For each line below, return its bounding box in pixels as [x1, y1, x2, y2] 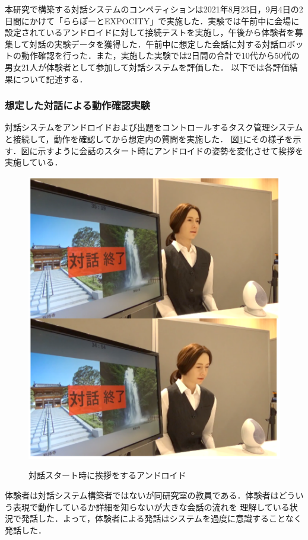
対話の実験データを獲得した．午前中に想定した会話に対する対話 [29, 37, 279, 50]
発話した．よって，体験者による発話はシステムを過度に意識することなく [21, 512, 302, 525]
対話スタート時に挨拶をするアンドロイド [28, 469, 186, 481]
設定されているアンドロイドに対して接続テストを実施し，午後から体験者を [5, 26, 295, 39]
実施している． [5, 156, 63, 168]
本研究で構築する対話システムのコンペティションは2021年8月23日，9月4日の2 [5, 3, 303, 15]
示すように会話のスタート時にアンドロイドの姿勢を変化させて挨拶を [37, 144, 303, 156]
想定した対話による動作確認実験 [5, 98, 150, 113]
